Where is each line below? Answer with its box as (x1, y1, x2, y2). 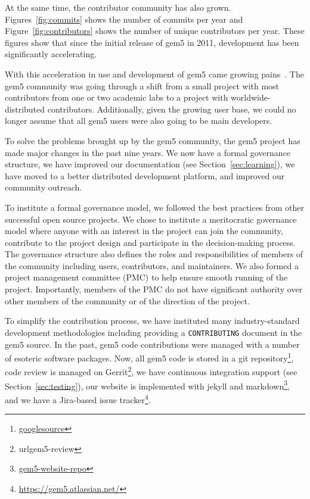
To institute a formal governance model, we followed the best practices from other (5, 201, 305, 213)
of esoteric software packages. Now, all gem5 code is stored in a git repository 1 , (5, 350, 294, 364)
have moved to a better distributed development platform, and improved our (5, 169, 285, 182)
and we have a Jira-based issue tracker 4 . (5, 391, 151, 406)
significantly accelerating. (5, 48, 97, 60)
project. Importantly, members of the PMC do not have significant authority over (5, 283, 303, 295)
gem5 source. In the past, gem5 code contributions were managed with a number (5, 338, 300, 350)
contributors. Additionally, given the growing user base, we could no (47, 102, 296, 115)
